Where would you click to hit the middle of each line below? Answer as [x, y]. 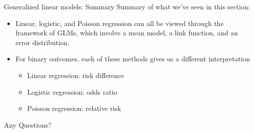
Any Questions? [28, 124]
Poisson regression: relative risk [74, 108]
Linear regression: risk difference [76, 75]
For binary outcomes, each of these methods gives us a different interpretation [133, 59]
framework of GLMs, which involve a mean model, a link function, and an [127, 33]
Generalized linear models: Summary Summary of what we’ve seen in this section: [127, 6]
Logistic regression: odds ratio [72, 92]
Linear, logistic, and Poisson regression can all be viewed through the [119, 23]
